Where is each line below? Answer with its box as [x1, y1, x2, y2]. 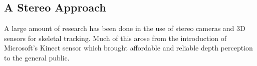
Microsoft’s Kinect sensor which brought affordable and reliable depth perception [4, 42, 253, 53]
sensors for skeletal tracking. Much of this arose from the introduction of [4, 32, 227, 43]
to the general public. [4, 52, 70, 62]
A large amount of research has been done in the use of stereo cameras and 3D [4, 23, 245, 33]
